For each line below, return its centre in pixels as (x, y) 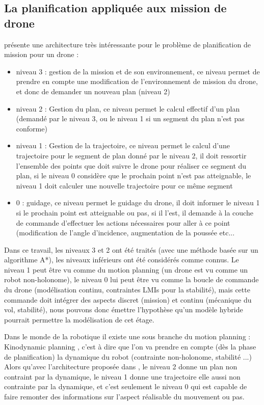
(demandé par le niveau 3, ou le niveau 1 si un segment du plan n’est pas (130, 118)
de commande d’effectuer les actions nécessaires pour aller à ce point (123, 222)
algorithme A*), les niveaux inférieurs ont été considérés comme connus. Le (122, 260)
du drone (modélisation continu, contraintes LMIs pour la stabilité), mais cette (127, 290)
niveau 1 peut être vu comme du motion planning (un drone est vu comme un (126, 269)
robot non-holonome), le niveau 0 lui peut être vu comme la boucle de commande (131, 279)
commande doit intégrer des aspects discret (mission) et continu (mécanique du (128, 299)
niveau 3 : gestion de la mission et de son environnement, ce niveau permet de (138, 71)
